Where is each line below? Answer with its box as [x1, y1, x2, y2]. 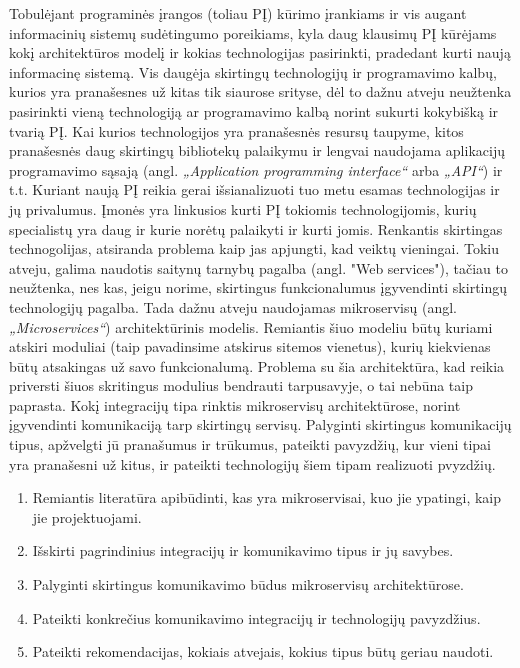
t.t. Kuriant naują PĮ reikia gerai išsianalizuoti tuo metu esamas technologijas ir [9, 179, 500, 200]
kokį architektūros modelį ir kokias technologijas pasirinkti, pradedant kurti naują [9, 42, 511, 63]
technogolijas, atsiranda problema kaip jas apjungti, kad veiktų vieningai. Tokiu [9, 238, 500, 259]
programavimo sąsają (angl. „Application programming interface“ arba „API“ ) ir [9, 159, 503, 180]
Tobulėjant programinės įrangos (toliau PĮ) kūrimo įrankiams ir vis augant [9, 3, 467, 23]
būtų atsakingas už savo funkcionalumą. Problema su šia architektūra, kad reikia [9, 355, 505, 376]
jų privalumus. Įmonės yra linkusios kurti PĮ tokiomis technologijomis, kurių [9, 198, 477, 219]
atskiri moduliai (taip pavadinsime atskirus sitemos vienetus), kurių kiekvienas [9, 336, 491, 357]
